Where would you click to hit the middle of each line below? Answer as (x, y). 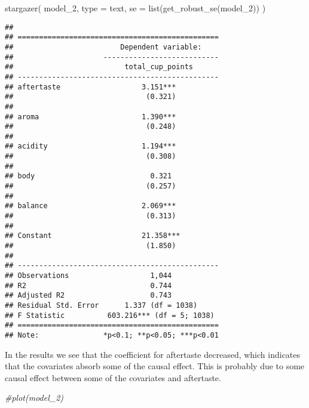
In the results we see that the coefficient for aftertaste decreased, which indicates (153, 354)
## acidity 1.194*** (91, 146)
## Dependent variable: (103, 47)
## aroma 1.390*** (91, 117)
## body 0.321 (88, 176)
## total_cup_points (99, 67)
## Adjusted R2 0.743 (88, 296)
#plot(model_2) (34, 398)
